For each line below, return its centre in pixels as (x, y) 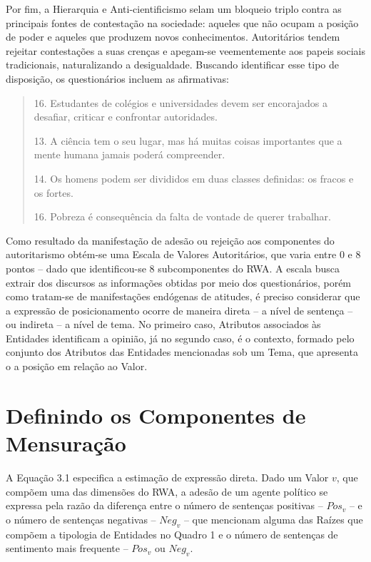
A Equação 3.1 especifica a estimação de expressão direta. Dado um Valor (167, 477)
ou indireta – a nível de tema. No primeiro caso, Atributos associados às (163, 324)
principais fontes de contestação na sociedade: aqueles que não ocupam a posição (182, 22)
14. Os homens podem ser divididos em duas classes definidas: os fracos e (194, 178)
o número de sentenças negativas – (81, 519)
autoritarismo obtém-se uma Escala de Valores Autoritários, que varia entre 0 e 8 (183, 254)
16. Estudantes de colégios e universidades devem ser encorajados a (181, 102)
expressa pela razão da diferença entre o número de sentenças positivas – (164, 505)
